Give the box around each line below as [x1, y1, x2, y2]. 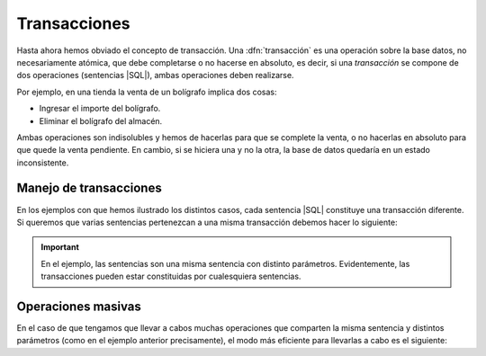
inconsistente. [16, 157, 69, 168]
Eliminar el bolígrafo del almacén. [39, 115, 163, 126]
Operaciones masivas [16, 298, 141, 314]
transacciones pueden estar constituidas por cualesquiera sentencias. [40, 271, 301, 282]
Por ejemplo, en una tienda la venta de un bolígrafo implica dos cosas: [16, 86, 277, 97]
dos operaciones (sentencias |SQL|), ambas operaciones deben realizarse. [16, 70, 294, 81]
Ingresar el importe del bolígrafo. [39, 103, 161, 114]
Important [40, 242, 80, 253]
